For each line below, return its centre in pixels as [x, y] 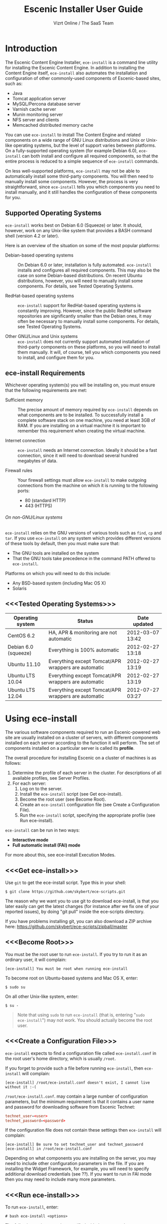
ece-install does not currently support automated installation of [84, 341]
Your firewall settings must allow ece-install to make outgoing [82, 480]
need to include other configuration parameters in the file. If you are [75, 1164]
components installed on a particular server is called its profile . [70, 748]
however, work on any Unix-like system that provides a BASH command [79, 230]
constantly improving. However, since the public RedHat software [84, 310]
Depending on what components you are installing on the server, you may [81, 1158]
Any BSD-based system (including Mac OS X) [59, 583]
